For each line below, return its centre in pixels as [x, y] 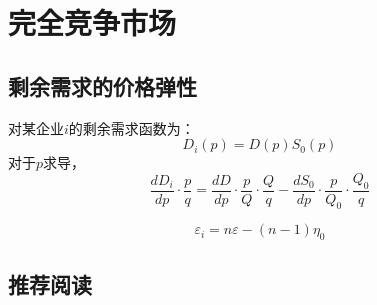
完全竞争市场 [92, 22]
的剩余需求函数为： [131, 127]
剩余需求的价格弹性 [102, 85]
